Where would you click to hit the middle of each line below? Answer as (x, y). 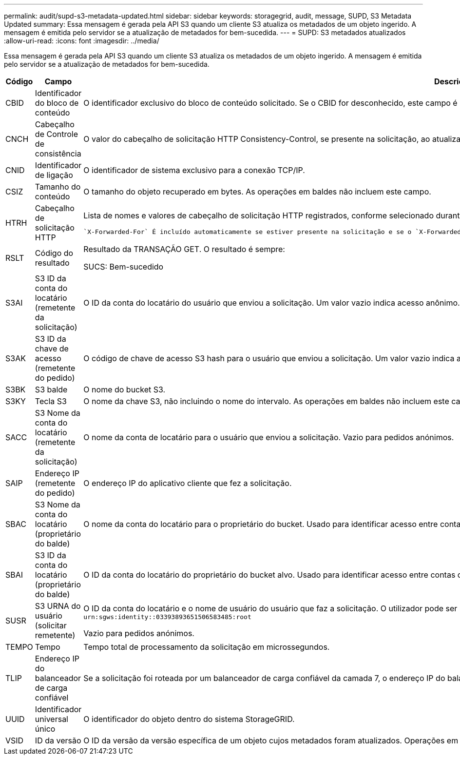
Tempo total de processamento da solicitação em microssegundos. (207, 647)
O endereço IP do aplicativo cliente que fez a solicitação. (188, 483)
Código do (54, 253)
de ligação (54, 175)
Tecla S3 (51, 401)
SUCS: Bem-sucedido (124, 267)
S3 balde (51, 389)
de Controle (57, 134)
